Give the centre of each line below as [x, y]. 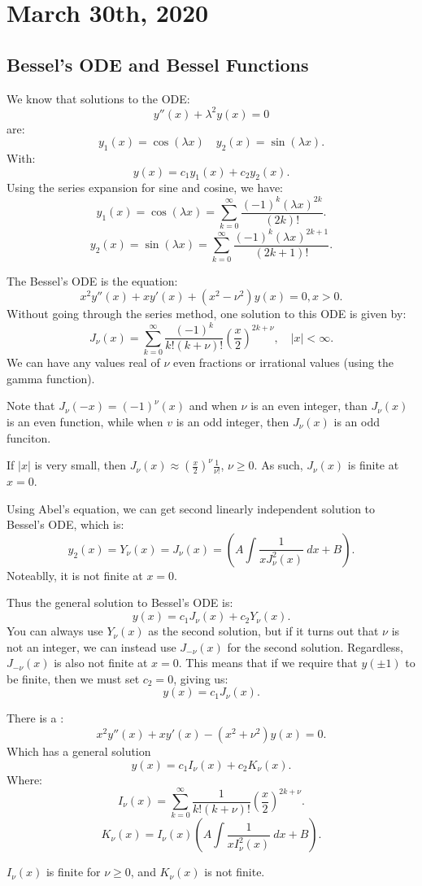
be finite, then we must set [73, 678]
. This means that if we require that [268, 663]
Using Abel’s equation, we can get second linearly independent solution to [191, 508]
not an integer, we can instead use [91, 646]
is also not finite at [101, 663]
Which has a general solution [79, 751]
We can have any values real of [83, 362]
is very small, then [80, 465]
